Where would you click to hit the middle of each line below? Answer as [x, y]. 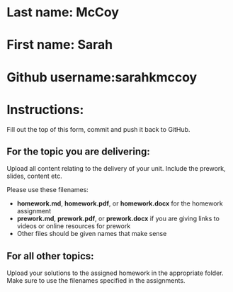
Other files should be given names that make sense [92, 234]
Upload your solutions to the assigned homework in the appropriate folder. [115, 273]
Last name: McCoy [63, 12]
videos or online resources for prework [74, 226]
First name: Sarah [60, 45]
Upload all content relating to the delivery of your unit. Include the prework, [116, 169]
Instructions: [45, 109]
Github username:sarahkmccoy [102, 77]
